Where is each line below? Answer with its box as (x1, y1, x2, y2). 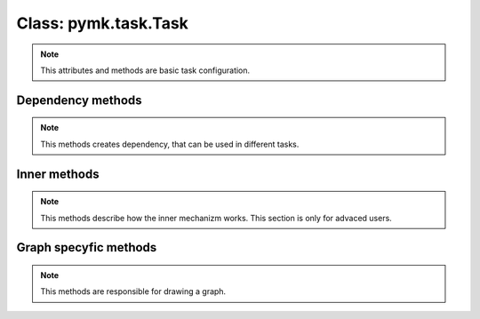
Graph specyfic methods (16, 240, 157, 255)
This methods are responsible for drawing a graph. (40, 286, 227, 297)
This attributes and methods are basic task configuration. (40, 65, 251, 76)
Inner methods (16, 166, 100, 181)
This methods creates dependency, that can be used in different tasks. (40, 139, 300, 149)
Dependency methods (16, 92, 142, 108)
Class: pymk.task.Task (16, 13, 188, 33)
